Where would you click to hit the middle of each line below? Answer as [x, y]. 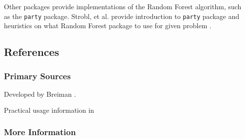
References [32, 52]
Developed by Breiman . [40, 94]
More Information [40, 131]
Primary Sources [38, 76]
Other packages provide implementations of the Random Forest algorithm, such [123, 6]
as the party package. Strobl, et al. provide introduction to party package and [122, 16]
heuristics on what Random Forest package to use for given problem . [108, 26]
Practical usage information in [49, 110]
